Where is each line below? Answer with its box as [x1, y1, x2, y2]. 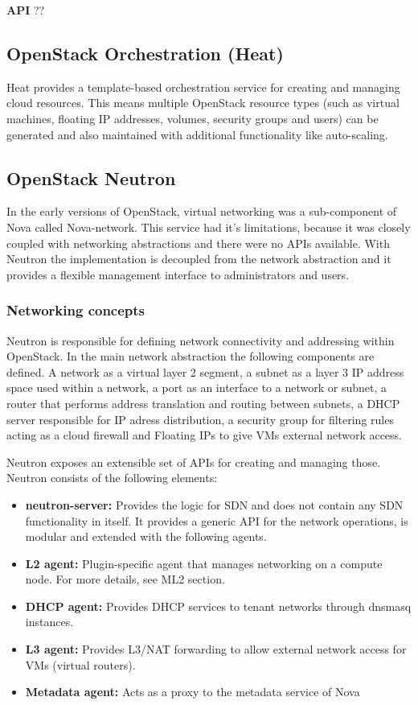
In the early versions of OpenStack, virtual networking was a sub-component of [6, 203, 397, 220]
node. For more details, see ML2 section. [25, 571, 225, 587]
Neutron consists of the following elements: [6, 469, 218, 486]
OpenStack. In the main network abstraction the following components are [6, 348, 375, 365]
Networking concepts [6, 300, 145, 320]
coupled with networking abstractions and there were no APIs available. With [6, 234, 390, 251]
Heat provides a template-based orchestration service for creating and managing [6, 78, 400, 95]
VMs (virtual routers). [25, 656, 136, 673]
